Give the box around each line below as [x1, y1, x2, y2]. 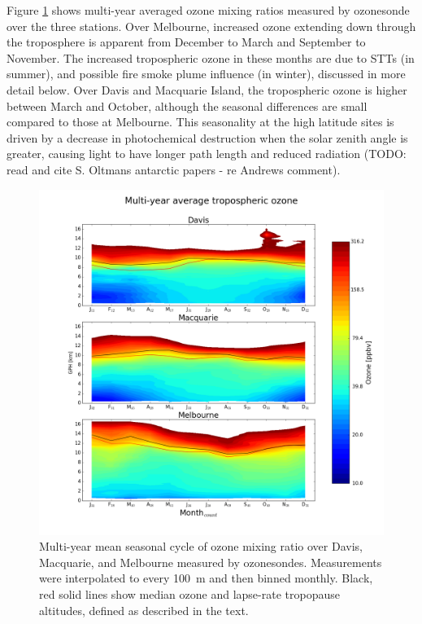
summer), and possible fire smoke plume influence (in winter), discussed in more [7, 65, 406, 82]
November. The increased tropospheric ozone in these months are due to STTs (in [7, 49, 415, 66]
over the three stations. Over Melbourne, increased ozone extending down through [7, 17, 416, 34]
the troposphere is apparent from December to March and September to [7, 33, 366, 51]
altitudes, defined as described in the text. [39, 601, 249, 618]
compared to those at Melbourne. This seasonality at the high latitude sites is [7, 113, 394, 130]
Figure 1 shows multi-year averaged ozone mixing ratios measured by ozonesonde [7, 2, 410, 18]
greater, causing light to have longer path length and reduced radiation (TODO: [7, 145, 407, 162]
